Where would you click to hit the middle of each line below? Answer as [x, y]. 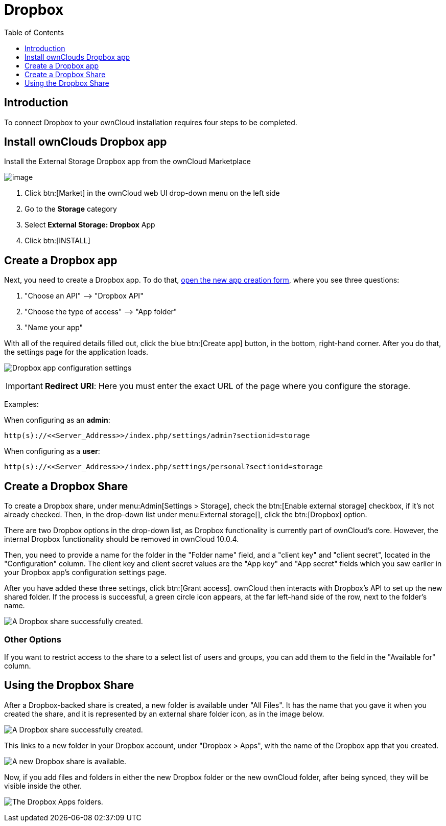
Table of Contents [34, 32]
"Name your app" [54, 328]
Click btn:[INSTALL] [57, 241]
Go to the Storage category [71, 209]
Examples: [21, 404]
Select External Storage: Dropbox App [90, 225]
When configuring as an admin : [57, 420]
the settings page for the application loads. [76, 352]
